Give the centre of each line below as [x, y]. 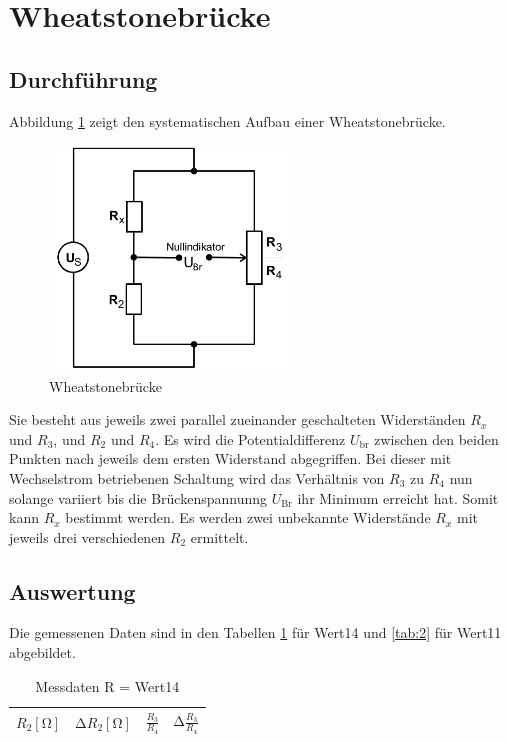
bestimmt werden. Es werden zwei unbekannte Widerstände [248, 517]
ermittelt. [219, 536]
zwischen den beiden [436, 438]
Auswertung [72, 590]
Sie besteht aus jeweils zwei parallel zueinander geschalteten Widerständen [237, 419]
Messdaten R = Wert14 [107, 685]
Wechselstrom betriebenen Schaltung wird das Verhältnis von [197, 477]
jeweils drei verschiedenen [87, 536]
